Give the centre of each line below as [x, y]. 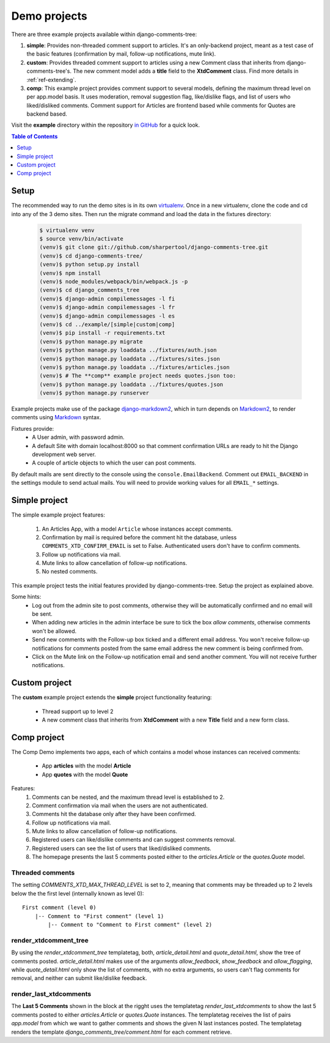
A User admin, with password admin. [78, 437]
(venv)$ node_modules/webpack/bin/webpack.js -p [114, 282]
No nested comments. [70, 572]
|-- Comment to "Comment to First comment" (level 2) [130, 925]
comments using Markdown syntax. [56, 417]
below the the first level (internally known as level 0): [78, 893]
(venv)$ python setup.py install [90, 264]
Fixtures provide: [33, 428]
